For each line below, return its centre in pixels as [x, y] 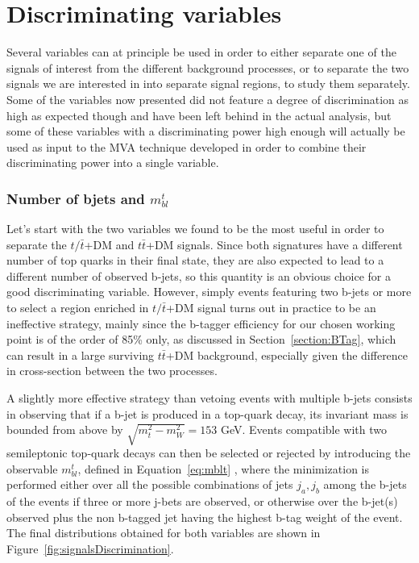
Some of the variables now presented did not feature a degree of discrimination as [208, 99]
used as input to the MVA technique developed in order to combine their [187, 146]
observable [32, 468]
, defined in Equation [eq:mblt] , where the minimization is [224, 468]
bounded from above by [65, 430]
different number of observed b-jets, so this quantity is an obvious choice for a [199, 275]
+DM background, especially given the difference [287, 354]
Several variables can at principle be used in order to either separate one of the [201, 52]
